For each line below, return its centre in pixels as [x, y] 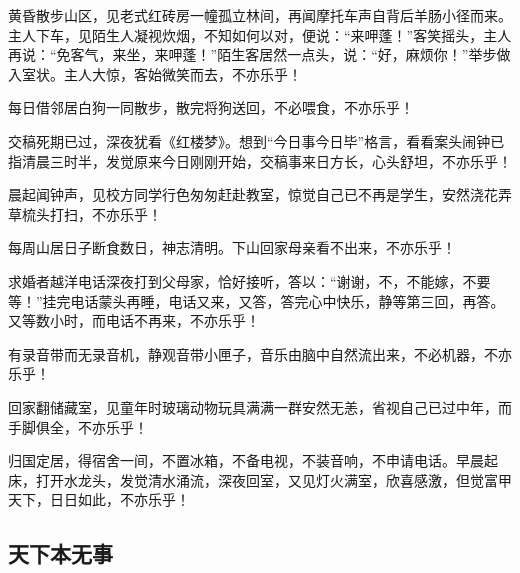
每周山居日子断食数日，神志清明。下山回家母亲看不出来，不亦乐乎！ [232, 247]
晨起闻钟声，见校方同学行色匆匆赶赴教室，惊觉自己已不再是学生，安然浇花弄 [260, 194]
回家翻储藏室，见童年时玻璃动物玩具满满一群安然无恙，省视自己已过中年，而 [260, 406]
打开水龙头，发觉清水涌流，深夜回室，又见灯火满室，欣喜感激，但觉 [259, 479]
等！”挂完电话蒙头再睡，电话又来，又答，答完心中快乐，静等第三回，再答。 [256, 300]
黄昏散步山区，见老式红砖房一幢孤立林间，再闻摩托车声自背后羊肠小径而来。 [260, 15]
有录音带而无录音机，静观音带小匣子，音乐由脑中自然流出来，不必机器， [246, 353]
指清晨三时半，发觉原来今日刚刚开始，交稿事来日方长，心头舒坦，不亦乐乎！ [260, 160]
